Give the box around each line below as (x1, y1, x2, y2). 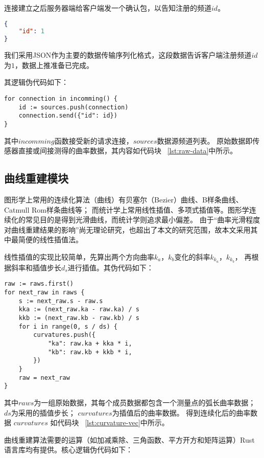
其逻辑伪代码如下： (4, 77, 68, 87)
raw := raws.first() (4, 280, 74, 288)
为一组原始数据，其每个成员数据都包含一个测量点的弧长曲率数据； (34, 397, 256, 407)
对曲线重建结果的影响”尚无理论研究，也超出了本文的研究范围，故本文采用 (4, 224, 251, 235)
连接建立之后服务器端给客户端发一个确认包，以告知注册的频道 (4, 3, 211, 13)
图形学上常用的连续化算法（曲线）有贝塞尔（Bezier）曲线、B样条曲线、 (4, 194, 243, 205)
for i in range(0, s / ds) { (18, 323, 117, 330)
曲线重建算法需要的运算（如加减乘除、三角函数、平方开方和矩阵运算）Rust (4, 434, 255, 445)
